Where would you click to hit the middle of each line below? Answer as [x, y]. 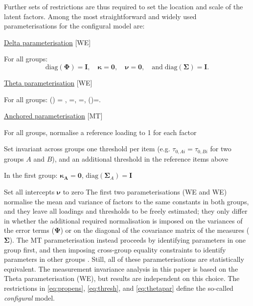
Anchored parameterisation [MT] [53, 116]
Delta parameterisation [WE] [47, 42]
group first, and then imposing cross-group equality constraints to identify [115, 249]
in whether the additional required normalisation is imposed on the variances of [123, 220]
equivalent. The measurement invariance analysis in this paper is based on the [121, 268]
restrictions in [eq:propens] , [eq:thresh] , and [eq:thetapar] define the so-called [119, 288]
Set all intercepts [29, 191]
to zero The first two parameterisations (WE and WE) [145, 191]
